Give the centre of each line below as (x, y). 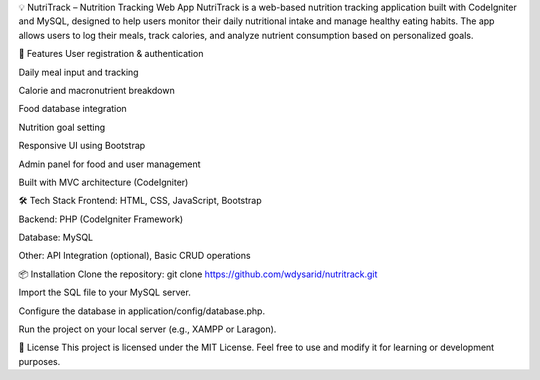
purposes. (39, 361)
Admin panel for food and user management (109, 164)
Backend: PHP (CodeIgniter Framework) (101, 219)
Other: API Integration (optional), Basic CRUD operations (134, 256)
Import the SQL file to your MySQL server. (105, 292)
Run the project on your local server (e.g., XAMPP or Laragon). (147, 329)
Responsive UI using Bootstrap (82, 146)
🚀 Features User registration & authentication (111, 54)
